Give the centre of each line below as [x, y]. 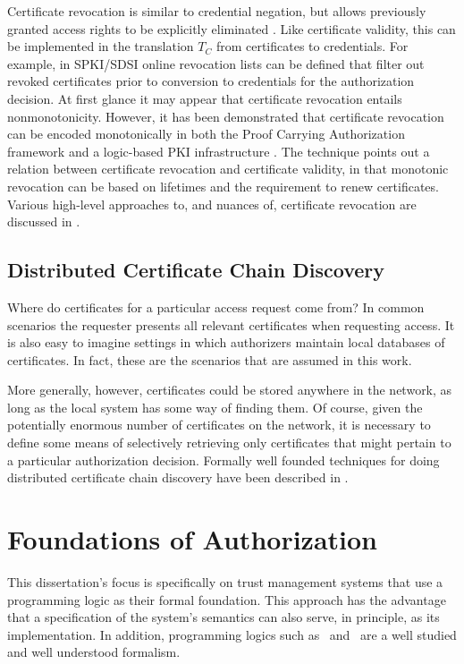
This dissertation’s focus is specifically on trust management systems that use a [225, 581]
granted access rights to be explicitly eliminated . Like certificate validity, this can [232, 28]
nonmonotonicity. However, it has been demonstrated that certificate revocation [226, 116]
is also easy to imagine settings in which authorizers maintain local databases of [226, 342]
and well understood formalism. [94, 652]
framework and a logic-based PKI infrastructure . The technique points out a [219, 151]
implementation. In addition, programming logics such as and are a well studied [232, 634]
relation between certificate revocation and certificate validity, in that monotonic [228, 169]
